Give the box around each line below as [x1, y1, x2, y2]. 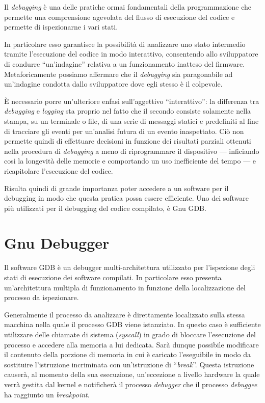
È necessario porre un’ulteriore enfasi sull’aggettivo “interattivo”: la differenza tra [4, 95, 259, 106]
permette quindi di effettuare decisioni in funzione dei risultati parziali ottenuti [4, 136, 251, 146]
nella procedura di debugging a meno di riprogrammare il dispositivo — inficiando [4, 145, 259, 156]
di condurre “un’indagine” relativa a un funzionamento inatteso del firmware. [4, 58, 245, 69]
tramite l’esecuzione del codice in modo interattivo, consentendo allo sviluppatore [4, 48, 258, 59]
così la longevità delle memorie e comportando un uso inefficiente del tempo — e [4, 155, 256, 166]
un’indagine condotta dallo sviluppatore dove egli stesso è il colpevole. [4, 78, 223, 89]
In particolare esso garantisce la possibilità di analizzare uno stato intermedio [4, 38, 246, 49]
